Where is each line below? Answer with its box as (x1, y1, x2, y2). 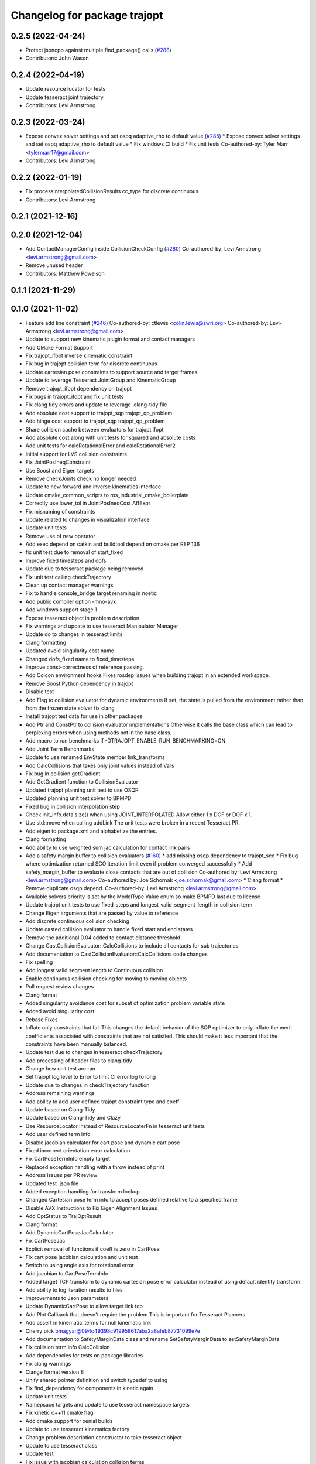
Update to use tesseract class (25, 1442, 98, 1449)
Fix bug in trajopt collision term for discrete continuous (25, 360, 157, 367)
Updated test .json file (25, 1180, 79, 1187)
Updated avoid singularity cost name (25, 647, 114, 654)
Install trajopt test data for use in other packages (25, 713, 143, 720)
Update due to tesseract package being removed (25, 565, 144, 572)
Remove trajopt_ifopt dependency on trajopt (25, 385, 132, 392)
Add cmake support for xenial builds (25, 1417, 113, 1424)
